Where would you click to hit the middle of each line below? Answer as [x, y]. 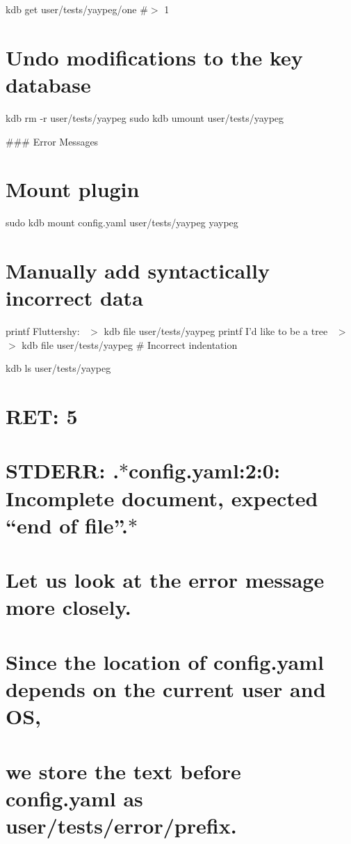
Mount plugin [73, 189]
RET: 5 [42, 416]
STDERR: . [63, 470]
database [48, 84]
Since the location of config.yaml [165, 661]
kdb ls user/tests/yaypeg [58, 368]
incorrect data [74, 298]
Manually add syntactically [138, 270]
